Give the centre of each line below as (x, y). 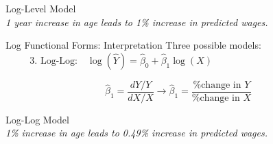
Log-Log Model (37, 119)
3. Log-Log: (54, 61)
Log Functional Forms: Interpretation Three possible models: (133, 45)
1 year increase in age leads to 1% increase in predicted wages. (137, 22)
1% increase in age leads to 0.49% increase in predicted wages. (136, 133)
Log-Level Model (41, 8)
